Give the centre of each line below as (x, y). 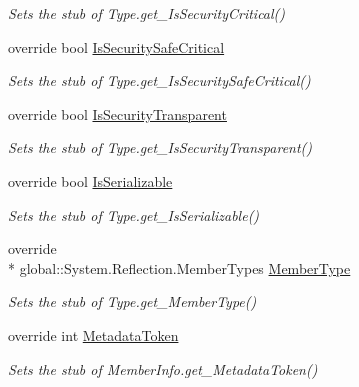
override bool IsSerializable (90, 180)
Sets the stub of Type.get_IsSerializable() (134, 214)
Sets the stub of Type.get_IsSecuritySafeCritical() (159, 80)
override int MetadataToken (93, 334)
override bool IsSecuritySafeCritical (116, 46)
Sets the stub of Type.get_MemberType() (132, 301)
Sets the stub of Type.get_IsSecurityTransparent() (160, 147)
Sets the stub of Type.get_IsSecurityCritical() (147, 13)
